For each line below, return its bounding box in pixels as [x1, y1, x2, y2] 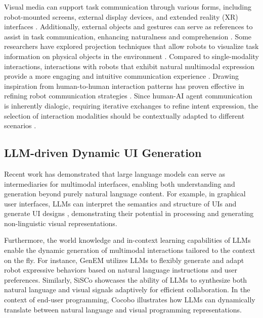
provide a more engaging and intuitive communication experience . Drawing [4, 71, 239, 81]
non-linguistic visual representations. [4, 218, 117, 228]
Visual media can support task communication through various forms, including [4, 2, 252, 12]
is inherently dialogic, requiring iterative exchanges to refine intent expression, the [4, 100, 258, 111]
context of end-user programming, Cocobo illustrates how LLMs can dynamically [4, 294, 255, 305]
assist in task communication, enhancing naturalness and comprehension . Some [4, 31, 252, 41]
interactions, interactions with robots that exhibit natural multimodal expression [4, 61, 254, 71]
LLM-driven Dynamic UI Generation [4, 145, 202, 161]
